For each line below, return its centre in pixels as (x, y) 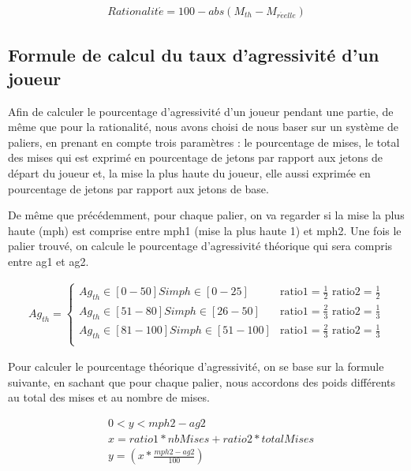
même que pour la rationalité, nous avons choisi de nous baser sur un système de (204, 127)
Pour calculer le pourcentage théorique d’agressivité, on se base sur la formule (196, 366)
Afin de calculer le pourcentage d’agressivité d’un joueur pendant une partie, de (201, 111)
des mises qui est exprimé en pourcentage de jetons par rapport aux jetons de (196, 157)
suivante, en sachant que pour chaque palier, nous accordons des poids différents (202, 381)
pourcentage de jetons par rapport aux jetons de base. (138, 188)
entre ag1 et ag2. (49, 261)
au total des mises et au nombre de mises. (109, 397)
